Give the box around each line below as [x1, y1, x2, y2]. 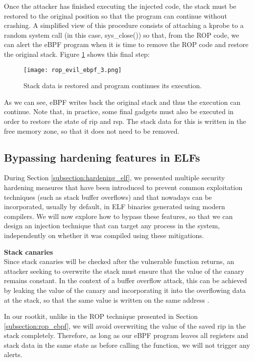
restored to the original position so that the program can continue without [4, 10, 227, 21]
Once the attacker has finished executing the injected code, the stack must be [4, 1, 236, 11]
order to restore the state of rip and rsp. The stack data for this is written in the [4, 116, 246, 126]
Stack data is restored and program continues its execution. [23, 80, 202, 91]
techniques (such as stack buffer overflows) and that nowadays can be [4, 192, 212, 202]
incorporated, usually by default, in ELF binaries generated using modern [4, 201, 225, 212]
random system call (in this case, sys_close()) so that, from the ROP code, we [4, 29, 239, 40]
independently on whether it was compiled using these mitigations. [4, 230, 204, 240]
